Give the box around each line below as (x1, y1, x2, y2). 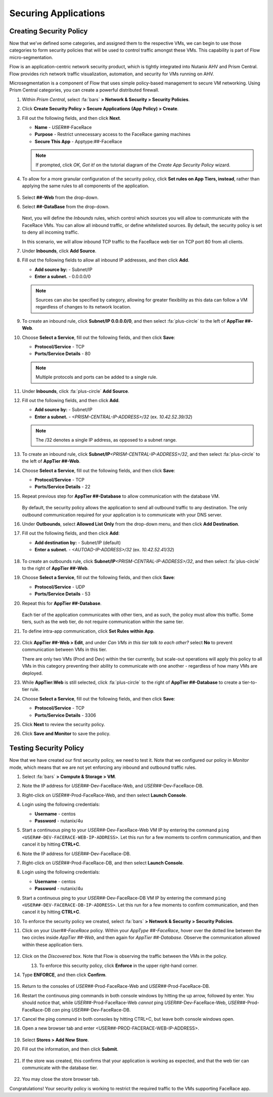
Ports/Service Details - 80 (34, 350, 91, 357)
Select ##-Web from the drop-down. (22, 194, 99, 200)
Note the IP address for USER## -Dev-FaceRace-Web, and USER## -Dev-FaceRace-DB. (22, 783, 204, 789)
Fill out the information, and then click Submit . (22, 1046, 119, 1052)
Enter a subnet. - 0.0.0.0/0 (34, 274, 91, 280)
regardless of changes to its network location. (35, 304, 131, 310)
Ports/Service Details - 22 (34, 484, 90, 490)
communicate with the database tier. (22, 1065, 98, 1071)
